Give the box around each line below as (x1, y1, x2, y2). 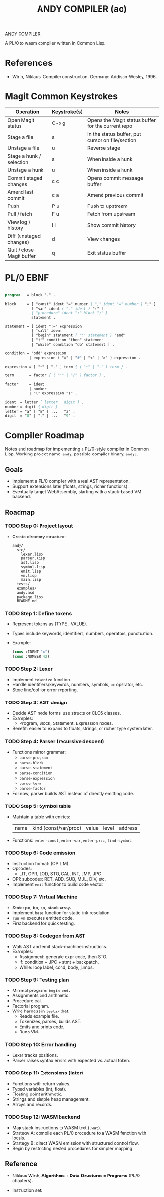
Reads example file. (19, 1013, 60, 1019)
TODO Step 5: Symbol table (5, 803, 71, 809)
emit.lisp (21, 569, 41, 574)
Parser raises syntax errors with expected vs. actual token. (12, 1057, 131, 1063)
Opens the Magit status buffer (87, 117, 156, 124)
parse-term (19, 781, 42, 786)
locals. (12, 1135, 26, 1141)
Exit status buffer (87, 250, 126, 257)
